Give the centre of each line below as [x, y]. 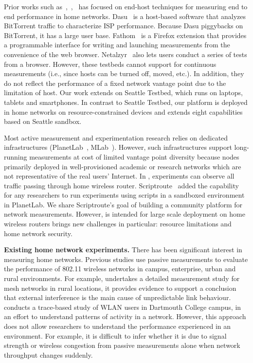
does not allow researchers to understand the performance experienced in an [117, 326]
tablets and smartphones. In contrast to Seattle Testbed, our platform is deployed [126, 102]
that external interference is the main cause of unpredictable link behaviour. [117, 297]
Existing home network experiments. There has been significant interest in [123, 250]
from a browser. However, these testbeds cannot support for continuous [110, 64]
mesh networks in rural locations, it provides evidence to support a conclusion [120, 288]
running [16, 156]
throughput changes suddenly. [48, 354]
